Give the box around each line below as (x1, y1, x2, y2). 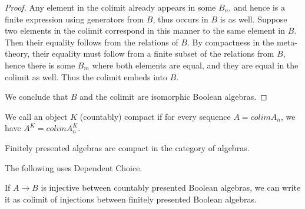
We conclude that (5, 90, 68, 103)
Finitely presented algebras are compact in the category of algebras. (5, 141, 250, 154)
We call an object (5, 110, 68, 122)
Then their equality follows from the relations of (5, 35, 178, 48)
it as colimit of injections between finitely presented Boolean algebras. (5, 192, 257, 205)
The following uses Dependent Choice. (5, 161, 142, 174)
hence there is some (5, 58, 75, 71)
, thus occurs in (152, 12, 208, 25)
